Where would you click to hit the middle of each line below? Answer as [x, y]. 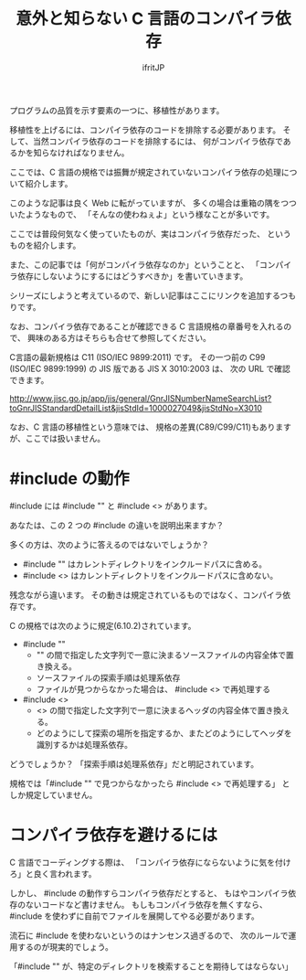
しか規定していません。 [53, 794]
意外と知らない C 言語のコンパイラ [146, 19]
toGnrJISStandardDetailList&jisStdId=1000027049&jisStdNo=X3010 [136, 408]
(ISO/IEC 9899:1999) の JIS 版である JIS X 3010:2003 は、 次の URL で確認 [150, 368]
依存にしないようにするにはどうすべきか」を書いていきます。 [132, 276]
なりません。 [105, 153]
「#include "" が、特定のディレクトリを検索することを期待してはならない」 [151, 966]
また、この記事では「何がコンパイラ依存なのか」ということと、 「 [135, 264]
